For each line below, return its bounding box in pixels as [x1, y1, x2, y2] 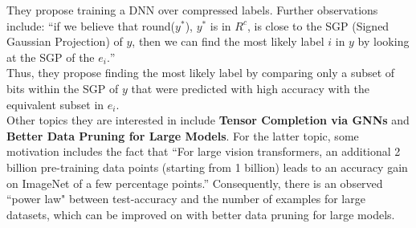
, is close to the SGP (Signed [247, 17, 389, 34]
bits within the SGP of [6, 79, 119, 96]
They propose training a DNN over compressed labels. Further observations [6, 2, 378, 18]
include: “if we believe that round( [6, 17, 176, 34]
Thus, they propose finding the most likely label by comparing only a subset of [6, 64, 395, 81]
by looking [357, 33, 410, 50]
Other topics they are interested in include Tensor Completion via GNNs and [6, 112, 410, 128]
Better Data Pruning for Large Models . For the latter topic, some [6, 127, 359, 144]
